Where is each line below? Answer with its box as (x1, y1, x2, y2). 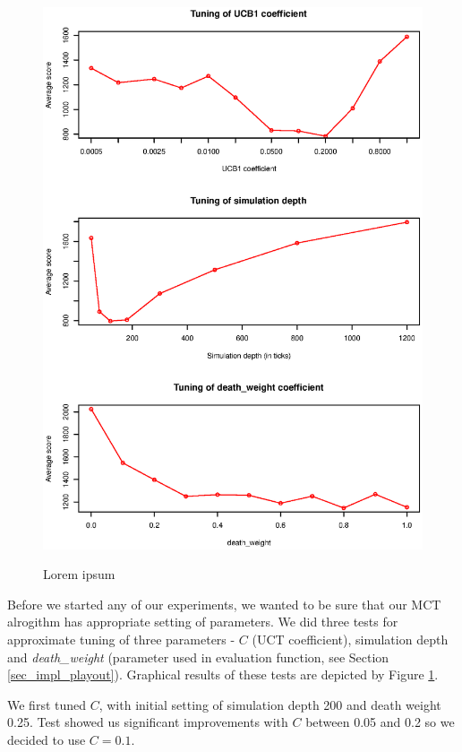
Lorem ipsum (43, 565, 115, 583)
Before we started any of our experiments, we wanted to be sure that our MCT (7, 594, 441, 613)
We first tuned (7, 695, 87, 713)
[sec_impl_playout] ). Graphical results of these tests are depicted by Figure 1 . (7, 665, 439, 684)
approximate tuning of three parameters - (7, 630, 235, 649)
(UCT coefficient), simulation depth (252, 630, 449, 649)
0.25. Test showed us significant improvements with (7, 713, 288, 731)
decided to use (7, 730, 86, 749)
